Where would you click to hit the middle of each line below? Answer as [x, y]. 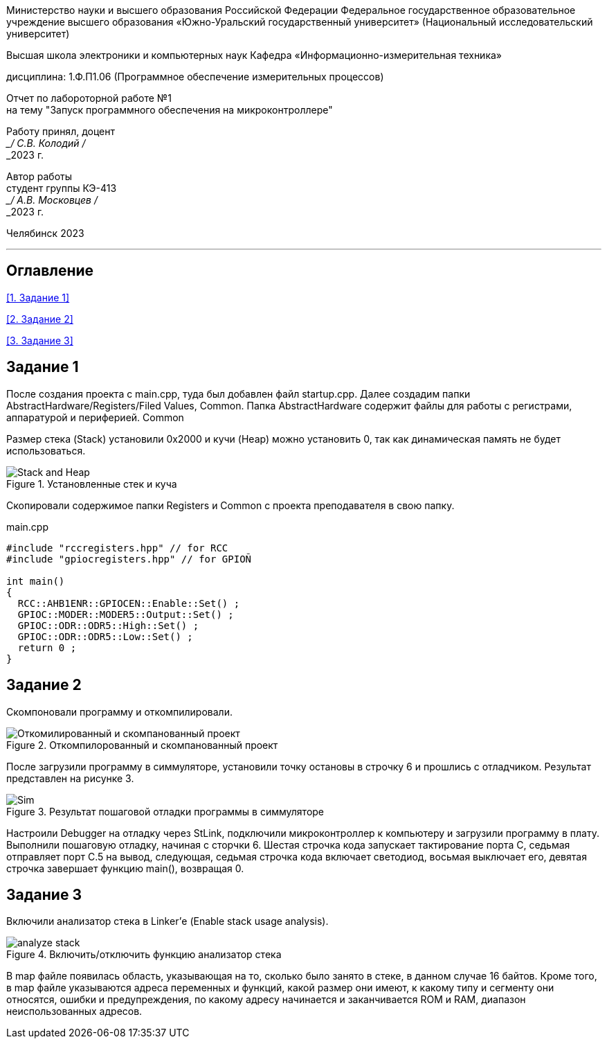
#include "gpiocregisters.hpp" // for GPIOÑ [129, 559]
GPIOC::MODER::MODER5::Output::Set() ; [126, 614]
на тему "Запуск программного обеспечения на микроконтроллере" [170, 110]
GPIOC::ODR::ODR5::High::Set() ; [108, 625]
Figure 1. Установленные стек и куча [92, 484]
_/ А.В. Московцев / [52, 200]
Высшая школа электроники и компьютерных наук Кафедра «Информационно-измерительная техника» [254, 55]
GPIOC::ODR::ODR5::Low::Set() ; [105, 636]
